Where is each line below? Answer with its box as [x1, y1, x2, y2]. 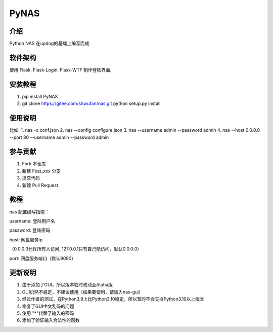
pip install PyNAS [22, 93, 58, 99]
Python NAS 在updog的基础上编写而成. [9, 41, 91, 47]
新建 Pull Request [22, 182, 58, 188]
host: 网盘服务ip [9, 236, 43, 243]
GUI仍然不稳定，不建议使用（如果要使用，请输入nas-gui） [22, 289, 144, 295]
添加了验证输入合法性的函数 [22, 317, 80, 323]
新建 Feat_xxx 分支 [22, 168, 61, 174]
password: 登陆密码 [9, 227, 51, 233]
